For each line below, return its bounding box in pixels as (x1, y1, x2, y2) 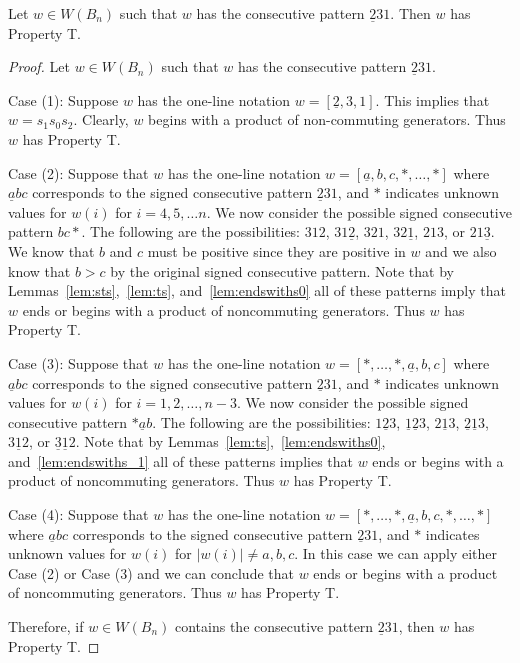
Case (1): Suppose (8, 89, 119, 110)
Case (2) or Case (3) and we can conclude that (8, 562, 294, 583)
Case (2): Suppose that (8, 162, 149, 183)
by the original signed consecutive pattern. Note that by (110, 260, 454, 281)
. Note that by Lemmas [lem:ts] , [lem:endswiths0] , (75, 431, 386, 452)
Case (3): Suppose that (8, 352, 149, 373)
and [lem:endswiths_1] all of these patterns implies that (8, 450, 354, 471)
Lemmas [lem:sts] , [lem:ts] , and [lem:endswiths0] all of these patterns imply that (8, 280, 506, 301)
